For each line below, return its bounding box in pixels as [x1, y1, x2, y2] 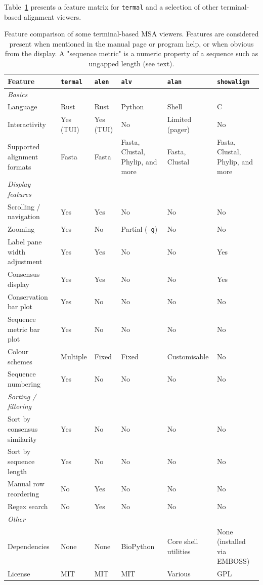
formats [8, 161, 31, 172]
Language [8, 101, 37, 112]
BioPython [121, 540, 155, 551]
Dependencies [8, 540, 50, 551]
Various [167, 568, 191, 579]
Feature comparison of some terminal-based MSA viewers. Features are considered [4, 28, 259, 39]
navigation [8, 211, 40, 222]
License [8, 568, 30, 579]
